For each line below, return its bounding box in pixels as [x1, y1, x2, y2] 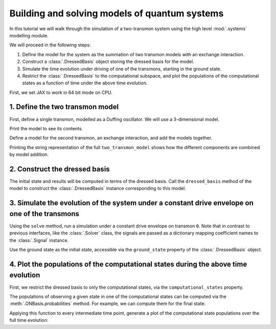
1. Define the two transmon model [9, 103, 119, 111]
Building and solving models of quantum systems [9, 8, 224, 19]
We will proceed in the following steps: [9, 42, 91, 48]
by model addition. [9, 151, 49, 158]
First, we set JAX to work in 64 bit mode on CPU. [9, 89, 112, 96]
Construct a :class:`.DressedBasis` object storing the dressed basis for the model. [22, 59, 194, 65]
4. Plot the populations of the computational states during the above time [9, 260, 247, 268]
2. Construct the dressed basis [9, 165, 110, 173]
